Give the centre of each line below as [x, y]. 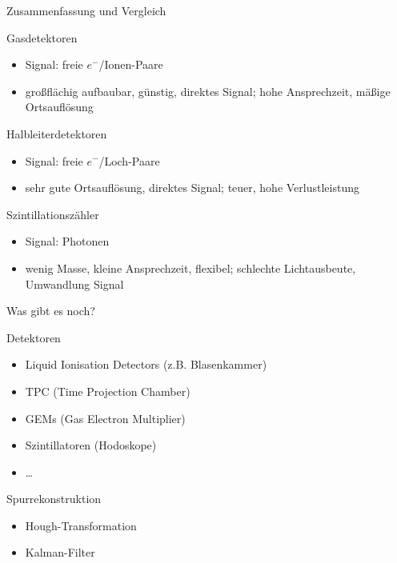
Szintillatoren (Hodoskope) [91, 445]
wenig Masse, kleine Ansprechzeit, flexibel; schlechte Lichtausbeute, [190, 268]
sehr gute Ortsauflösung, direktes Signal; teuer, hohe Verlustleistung [192, 188]
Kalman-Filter [60, 552]
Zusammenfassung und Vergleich [86, 10]
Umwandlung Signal [74, 283]
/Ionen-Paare [131, 64]
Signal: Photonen [67, 241]
